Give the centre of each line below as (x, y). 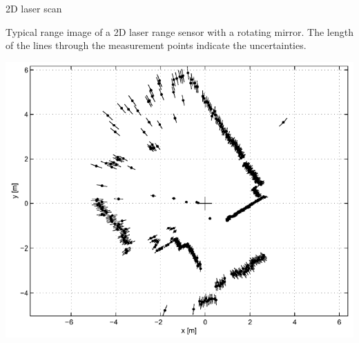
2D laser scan (34, 8)
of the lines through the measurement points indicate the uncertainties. (156, 45)
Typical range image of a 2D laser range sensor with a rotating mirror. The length (179, 31)
